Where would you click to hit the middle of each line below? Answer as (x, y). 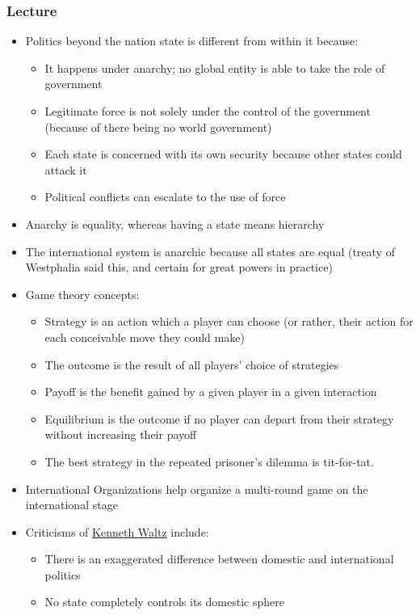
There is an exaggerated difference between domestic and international (219, 559)
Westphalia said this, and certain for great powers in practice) (179, 267)
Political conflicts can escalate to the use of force (165, 197)
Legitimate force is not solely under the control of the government (208, 111)
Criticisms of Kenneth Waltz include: (117, 531)
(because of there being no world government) (158, 126)
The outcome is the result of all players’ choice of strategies (192, 364)
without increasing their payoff (121, 434)
